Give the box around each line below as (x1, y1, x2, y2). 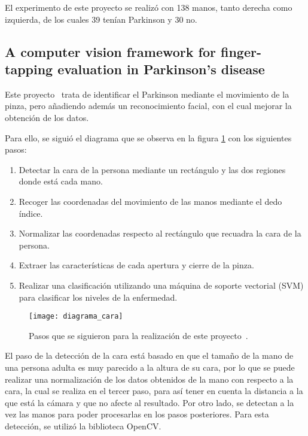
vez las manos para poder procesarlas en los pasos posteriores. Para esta (5, 408, 269, 420)
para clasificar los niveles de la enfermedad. (19, 290, 178, 303)
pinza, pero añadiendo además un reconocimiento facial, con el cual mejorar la (5, 99, 292, 112)
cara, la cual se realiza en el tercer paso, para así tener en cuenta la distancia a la (5, 384, 303, 397)
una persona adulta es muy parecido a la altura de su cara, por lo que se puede (5, 361, 295, 373)
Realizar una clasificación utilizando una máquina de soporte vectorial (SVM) (19, 278, 304, 291)
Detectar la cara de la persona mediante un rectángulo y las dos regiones (19, 163, 286, 175)
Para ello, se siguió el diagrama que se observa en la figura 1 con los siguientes (5, 131, 292, 144)
